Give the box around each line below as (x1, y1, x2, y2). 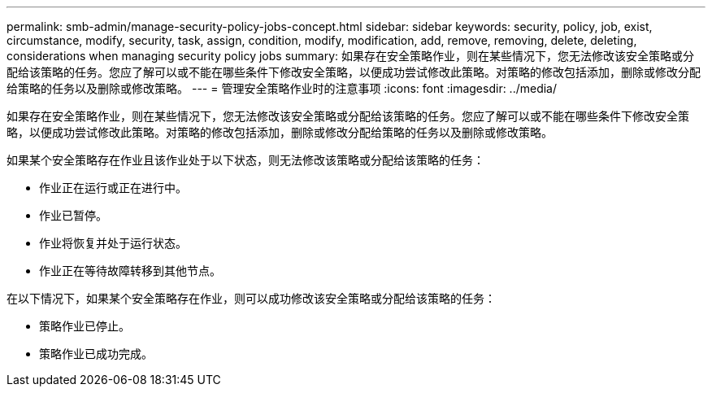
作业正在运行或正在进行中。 (39, 181, 187, 194)
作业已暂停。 (39, 208, 107, 222)
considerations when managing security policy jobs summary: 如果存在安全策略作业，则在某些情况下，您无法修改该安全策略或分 (7, 49, 695, 63)
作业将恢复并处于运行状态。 (39, 236, 187, 250)
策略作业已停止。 (39, 319, 130, 333)
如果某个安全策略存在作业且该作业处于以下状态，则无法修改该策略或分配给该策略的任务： (7, 153, 484, 167)
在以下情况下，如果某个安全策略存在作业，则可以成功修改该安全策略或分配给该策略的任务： (7, 291, 496, 305)
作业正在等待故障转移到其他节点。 (39, 264, 221, 277)
